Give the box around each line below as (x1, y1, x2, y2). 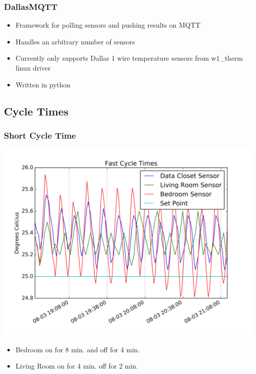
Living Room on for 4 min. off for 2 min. (15, 361, 138, 371)
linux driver (15, 63, 51, 73)
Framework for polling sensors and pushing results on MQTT (15, 20, 201, 30)
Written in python (15, 79, 71, 89)
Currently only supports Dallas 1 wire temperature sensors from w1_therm (15, 53, 243, 63)
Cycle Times (4, 103, 68, 118)
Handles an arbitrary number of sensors (15, 36, 135, 46)
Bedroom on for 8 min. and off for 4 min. (15, 344, 140, 354)
